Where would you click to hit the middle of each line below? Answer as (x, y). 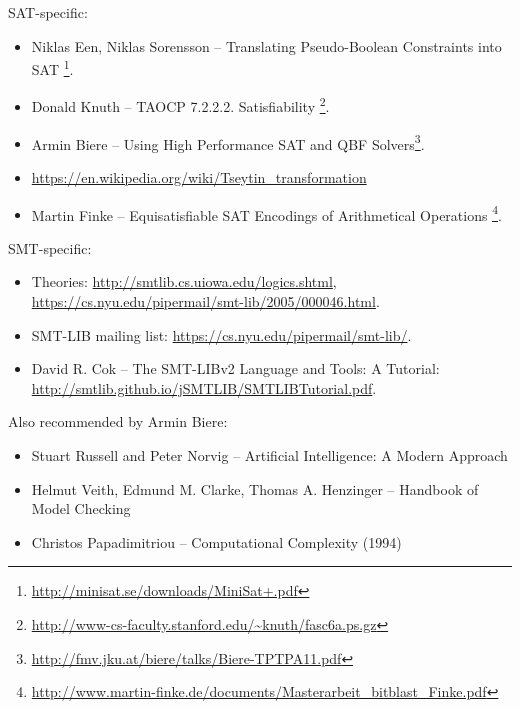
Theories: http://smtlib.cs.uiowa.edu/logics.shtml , (184, 281)
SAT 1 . (52, 67)
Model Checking (81, 508)
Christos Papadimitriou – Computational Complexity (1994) (216, 541)
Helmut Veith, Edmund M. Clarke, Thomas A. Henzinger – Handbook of (255, 488)
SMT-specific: (50, 247)
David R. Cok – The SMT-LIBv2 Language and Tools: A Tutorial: (235, 368)
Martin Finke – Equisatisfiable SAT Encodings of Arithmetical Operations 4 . (266, 213)
